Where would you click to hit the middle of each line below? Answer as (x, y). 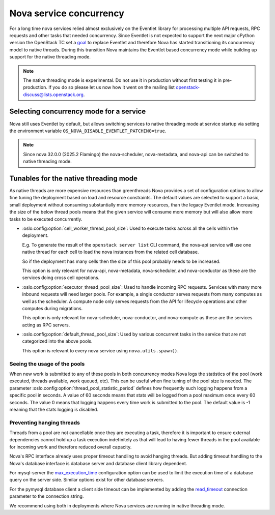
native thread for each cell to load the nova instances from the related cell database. (111, 252)
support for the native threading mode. (50, 57)
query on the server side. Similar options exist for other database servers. (87, 480)
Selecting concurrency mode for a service (78, 112)
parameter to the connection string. (47, 496)
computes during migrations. (52, 308)
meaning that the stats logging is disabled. (54, 409)
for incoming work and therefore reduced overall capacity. (71, 447)
